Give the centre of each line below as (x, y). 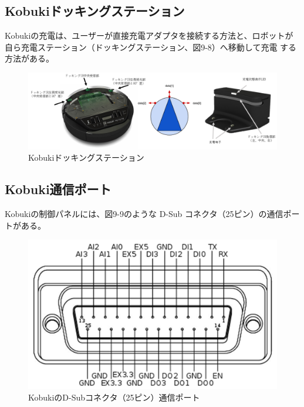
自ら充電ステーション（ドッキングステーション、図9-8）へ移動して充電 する (151, 47)
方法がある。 (29, 58)
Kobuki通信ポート (58, 189)
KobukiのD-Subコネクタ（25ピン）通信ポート (114, 397)
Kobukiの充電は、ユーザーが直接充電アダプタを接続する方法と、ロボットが (149, 35)
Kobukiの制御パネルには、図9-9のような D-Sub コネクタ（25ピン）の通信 (144, 214)
